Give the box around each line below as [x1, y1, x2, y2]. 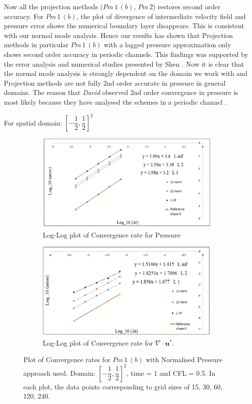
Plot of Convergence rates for [23, 354, 110, 364]
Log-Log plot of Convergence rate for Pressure [43, 229, 180, 239]
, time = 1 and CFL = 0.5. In [126, 367, 216, 378]
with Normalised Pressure [145, 354, 222, 364]
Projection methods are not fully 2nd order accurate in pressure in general [4, 77, 226, 88]
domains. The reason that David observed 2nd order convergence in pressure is [4, 87, 238, 97]
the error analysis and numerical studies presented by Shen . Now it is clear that [4, 58, 244, 69]
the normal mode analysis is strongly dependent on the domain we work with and [4, 68, 248, 78]
